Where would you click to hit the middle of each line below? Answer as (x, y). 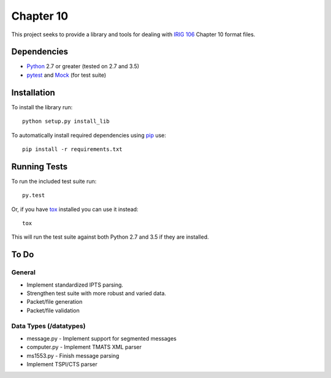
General (24, 272)
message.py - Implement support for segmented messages (102, 338)
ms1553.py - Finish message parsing (73, 355)
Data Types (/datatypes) (48, 326)
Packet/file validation (53, 310)
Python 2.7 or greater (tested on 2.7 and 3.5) (83, 66)
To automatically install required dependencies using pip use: (89, 135)
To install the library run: (42, 107)
